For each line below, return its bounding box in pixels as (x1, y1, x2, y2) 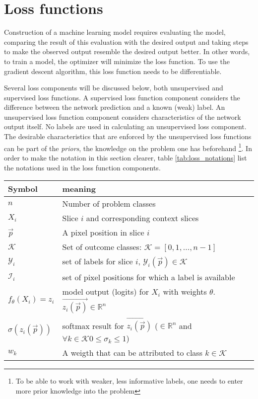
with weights (163, 286, 207, 298)
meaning (62, 183, 96, 195)
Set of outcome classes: (62, 241, 142, 253)
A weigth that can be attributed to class (62, 347, 202, 359)
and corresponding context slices (86, 212, 199, 224)
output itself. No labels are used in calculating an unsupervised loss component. (4, 121, 247, 132)
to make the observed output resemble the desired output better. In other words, (4, 46, 250, 57)
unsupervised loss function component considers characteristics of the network (4, 111, 241, 122)
